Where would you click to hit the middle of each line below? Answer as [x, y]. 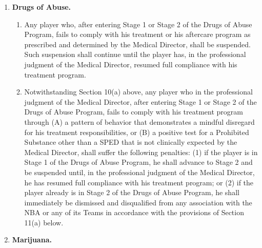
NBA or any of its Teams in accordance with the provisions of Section [134, 212]
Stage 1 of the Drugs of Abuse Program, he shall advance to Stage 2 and [138, 162]
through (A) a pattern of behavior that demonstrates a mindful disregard [139, 121]
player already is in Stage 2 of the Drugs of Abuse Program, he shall [132, 192]
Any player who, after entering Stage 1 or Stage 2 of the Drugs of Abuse [138, 24]
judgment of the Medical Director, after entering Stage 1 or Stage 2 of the [140, 101]
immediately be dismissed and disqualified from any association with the [138, 202]
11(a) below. [44, 222]
